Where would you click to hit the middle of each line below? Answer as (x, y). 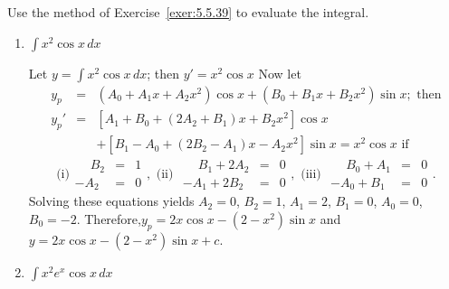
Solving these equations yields (111, 201)
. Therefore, (109, 218)
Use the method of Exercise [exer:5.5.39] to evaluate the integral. (188, 12)
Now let (280, 73)
